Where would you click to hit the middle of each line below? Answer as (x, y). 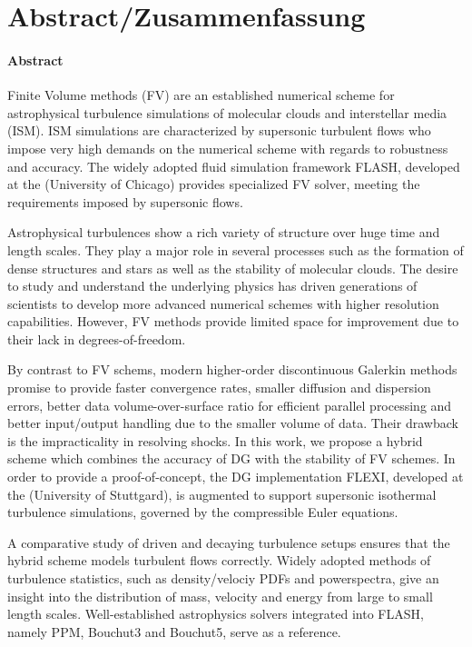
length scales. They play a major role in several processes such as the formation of (236, 249)
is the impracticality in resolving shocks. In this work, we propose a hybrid (215, 440)
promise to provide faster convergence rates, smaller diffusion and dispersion (219, 388)
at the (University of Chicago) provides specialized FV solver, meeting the (214, 184)
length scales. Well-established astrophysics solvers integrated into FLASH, (216, 614)
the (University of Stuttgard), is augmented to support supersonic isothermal (222, 494)
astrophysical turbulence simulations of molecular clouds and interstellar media (227, 112)
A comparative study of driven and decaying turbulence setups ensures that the (229, 542)
